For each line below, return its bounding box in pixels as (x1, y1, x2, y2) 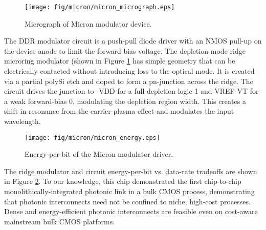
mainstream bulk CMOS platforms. (4, 216, 115, 226)
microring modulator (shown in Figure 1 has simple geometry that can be (4, 55, 235, 66)
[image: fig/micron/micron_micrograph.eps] (25, 4, 175, 11)
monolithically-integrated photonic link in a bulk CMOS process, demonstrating (4, 186, 255, 197)
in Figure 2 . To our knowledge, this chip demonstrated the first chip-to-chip (4, 176, 241, 186)
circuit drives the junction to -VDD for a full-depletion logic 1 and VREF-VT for (4, 86, 259, 96)
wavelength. (4, 116, 41, 126)
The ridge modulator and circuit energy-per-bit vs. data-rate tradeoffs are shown (4, 165, 257, 176)
